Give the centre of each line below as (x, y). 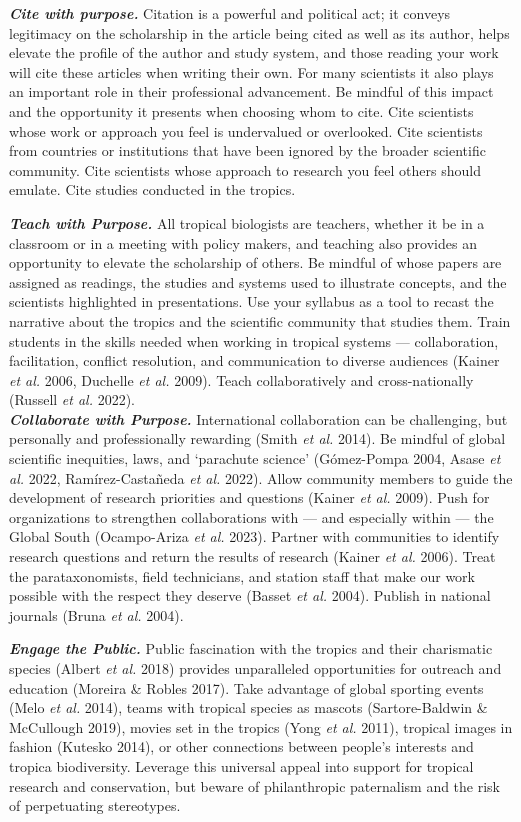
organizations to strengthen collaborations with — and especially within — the (251, 516)
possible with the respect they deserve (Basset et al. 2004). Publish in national (250, 595)
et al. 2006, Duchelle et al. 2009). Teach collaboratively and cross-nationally (241, 379)
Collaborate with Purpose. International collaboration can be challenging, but (258, 418)
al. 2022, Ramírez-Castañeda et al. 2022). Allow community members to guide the (261, 477)
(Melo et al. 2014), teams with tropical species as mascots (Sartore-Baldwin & (248, 707)
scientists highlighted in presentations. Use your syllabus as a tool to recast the (251, 301)
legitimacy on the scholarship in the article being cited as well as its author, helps (259, 32)
